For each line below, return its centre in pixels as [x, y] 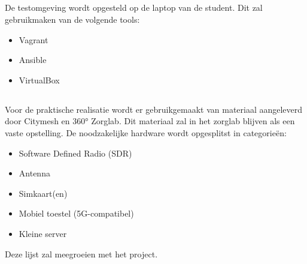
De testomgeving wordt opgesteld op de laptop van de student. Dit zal [134, 7]
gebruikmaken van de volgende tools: [72, 19]
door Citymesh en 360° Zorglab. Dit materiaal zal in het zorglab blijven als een [150, 121]
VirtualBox [39, 79]
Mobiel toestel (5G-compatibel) [76, 213]
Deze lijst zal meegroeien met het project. [81, 253]
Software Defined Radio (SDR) [75, 153]
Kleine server [43, 233]
